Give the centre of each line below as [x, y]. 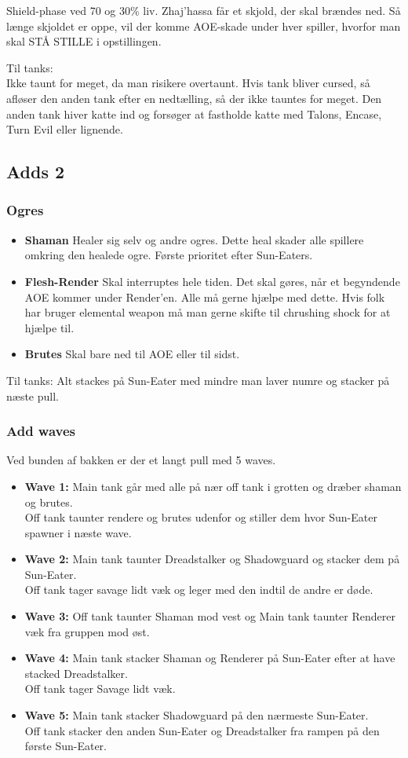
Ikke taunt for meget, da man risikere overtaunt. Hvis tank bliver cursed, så [188, 83]
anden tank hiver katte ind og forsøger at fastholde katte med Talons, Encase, [194, 114]
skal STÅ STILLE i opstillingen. [84, 41]
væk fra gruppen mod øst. [87, 631]
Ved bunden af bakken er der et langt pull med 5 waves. [141, 460]
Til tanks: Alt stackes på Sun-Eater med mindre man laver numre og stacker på [198, 380]
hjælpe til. [49, 327]
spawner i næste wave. [78, 532]
